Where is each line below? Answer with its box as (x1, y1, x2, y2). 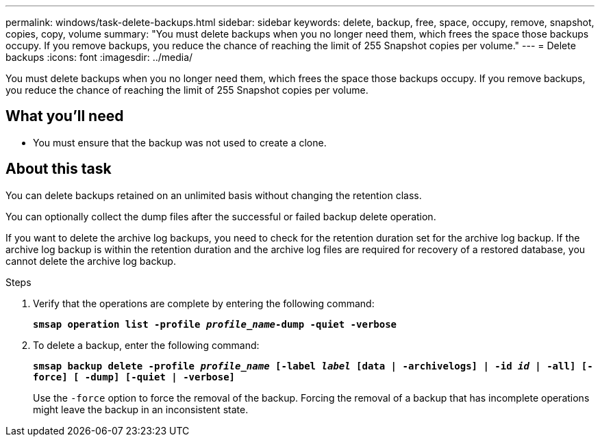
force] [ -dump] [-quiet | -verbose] (33, 371, 236, 382)
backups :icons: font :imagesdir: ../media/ (5, 51, 193, 63)
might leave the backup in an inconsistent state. (33, 403, 249, 415)
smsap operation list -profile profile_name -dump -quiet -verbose (33, 318, 397, 330)
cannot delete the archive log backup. (5, 255, 176, 267)
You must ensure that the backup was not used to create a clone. (33, 136, 327, 148)
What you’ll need (5, 107, 124, 125)
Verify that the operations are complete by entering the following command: (33, 297, 375, 309)
